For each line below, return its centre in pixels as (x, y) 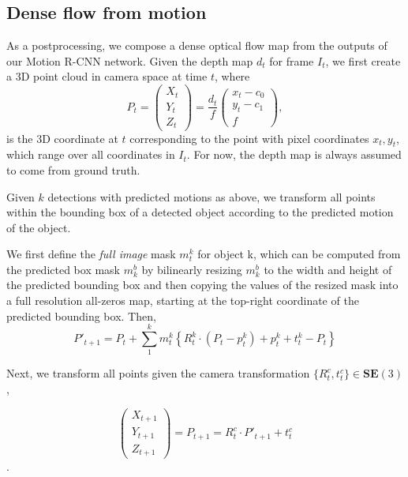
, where (232, 76)
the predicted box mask (64, 269)
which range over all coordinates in (91, 154)
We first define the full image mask (91, 254)
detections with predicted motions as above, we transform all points (211, 196)
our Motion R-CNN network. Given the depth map (130, 60)
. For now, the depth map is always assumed (294, 154)
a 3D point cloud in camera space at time (107, 76)
